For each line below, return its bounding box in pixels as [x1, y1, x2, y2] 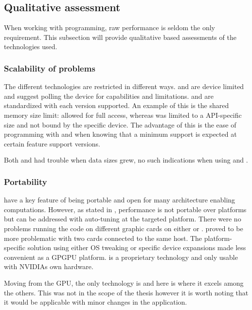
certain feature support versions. [4, 138, 100, 148]
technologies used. [4, 41, 57, 52]
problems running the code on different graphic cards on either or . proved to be [4, 223, 243, 233]
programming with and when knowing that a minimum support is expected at [4, 129, 237, 139]
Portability [4, 175, 47, 187]
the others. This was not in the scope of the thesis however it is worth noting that [4, 287, 249, 297]
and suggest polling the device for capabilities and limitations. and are [4, 91, 214, 101]
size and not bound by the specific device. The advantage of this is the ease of [4, 119, 236, 129]
